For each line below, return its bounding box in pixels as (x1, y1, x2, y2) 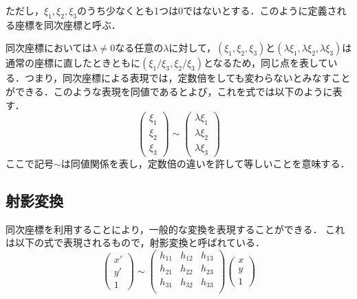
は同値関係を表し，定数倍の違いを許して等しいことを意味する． (61, 156, 350, 170)
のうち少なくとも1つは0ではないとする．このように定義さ (76, 3, 337, 17)
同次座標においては (6, 40, 92, 55)
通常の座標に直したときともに (6, 56, 140, 70)
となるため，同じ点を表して (204, 56, 328, 70)
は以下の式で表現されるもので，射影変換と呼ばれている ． (6, 235, 266, 250)
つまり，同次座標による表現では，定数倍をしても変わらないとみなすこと (24, 71, 351, 85)
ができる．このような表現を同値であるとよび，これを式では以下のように (6, 84, 333, 98)
